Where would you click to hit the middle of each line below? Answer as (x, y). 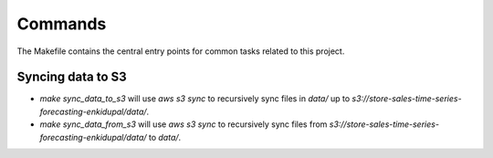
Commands (62, 24)
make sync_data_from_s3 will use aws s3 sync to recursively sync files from (184, 124)
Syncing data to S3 (72, 77)
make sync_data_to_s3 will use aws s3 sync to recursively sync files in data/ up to (195, 99)
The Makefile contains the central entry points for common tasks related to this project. (181, 51)
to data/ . (165, 137)
